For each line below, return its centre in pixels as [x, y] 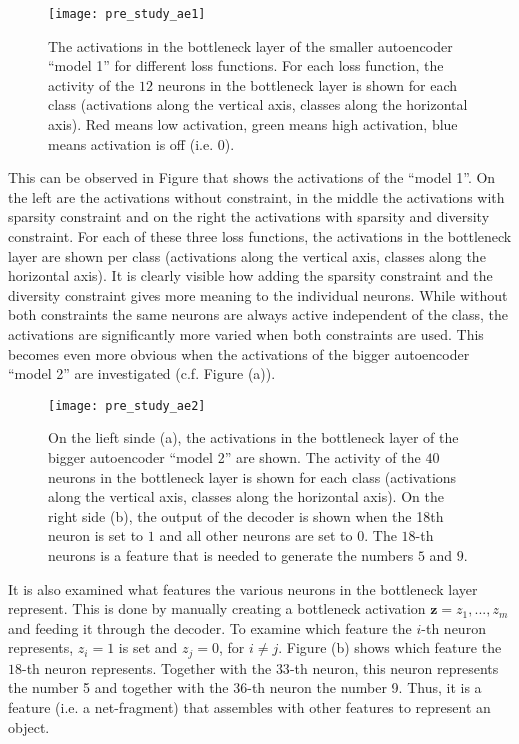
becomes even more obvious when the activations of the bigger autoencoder [239, 353]
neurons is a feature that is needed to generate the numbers [231, 554]
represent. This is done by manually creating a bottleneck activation [217, 608]
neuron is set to [96, 535]
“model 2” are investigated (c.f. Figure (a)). [142, 373]
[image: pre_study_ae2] [127, 405]
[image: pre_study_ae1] [127, 14]
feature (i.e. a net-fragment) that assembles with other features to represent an [249, 706]
